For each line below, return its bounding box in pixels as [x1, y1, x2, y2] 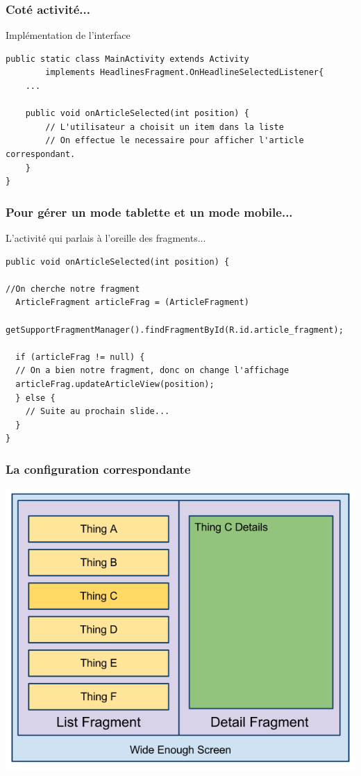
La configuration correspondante [6, 460, 191, 477]
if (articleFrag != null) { [15, 352, 145, 362]
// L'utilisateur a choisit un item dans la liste [45, 122, 284, 132]
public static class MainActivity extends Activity [6, 53, 249, 64]
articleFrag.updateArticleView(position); [15, 379, 215, 389]
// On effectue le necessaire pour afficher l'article [45, 135, 304, 146]
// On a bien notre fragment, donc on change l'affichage [15, 365, 289, 376]
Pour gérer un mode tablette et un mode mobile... [6, 203, 293, 220]
